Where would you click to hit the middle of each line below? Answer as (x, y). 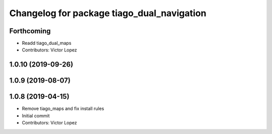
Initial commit (36, 115)
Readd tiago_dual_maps (47, 43)
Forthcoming (30, 31)
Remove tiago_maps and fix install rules (63, 109)
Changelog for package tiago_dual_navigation (108, 13)
